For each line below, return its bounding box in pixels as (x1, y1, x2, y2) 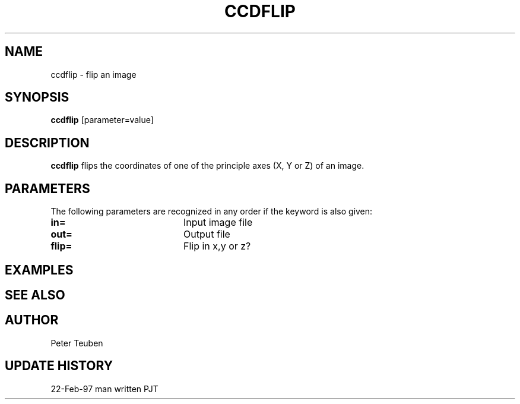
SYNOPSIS (5, 90, 69, 105)
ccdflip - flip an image (50, 69, 137, 80)
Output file (183, 228, 230, 241)
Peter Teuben (50, 337, 103, 348)
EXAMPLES (5, 262, 74, 277)
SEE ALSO (5, 287, 65, 302)
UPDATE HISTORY (5, 358, 113, 374)
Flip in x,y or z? (183, 240, 251, 252)
